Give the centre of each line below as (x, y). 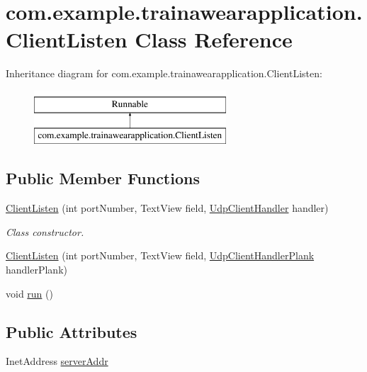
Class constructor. (45, 231)
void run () (29, 293)
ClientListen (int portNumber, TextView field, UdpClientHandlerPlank (160, 255)
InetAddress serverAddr (57, 361)
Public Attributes (72, 331)
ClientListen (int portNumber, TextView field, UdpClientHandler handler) (167, 208)
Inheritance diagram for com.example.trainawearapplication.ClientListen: (164, 73)
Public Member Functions (103, 178)
